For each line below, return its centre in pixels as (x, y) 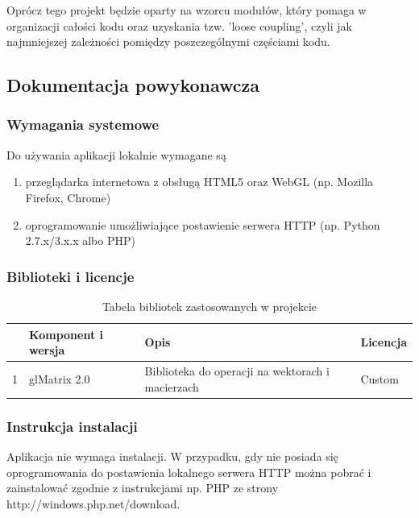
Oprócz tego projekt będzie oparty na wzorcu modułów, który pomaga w (187, 10)
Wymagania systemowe (83, 124)
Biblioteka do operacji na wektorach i (237, 371)
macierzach (172, 386)
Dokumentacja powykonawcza (133, 85)
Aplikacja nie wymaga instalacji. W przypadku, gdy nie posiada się (172, 456)
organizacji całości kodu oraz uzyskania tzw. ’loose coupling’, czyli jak (179, 25)
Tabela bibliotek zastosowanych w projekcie (209, 306)
